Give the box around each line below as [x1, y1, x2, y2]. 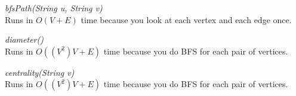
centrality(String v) [5, 66, 75, 78]
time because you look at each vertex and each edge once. [81, 13, 292, 25]
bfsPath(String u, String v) [5, 2, 103, 14]
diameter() [5, 33, 44, 46]
